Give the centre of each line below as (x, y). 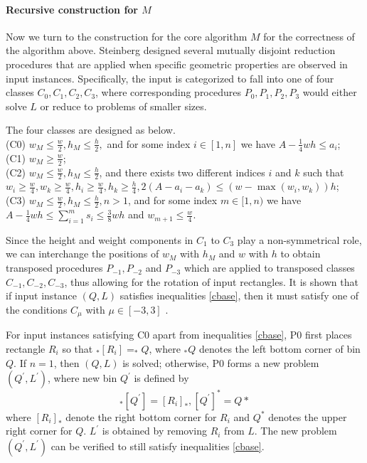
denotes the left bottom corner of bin (280, 348)
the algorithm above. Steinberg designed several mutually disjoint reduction (171, 50)
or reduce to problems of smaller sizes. (123, 106)
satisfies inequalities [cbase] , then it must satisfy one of (239, 296)
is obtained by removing (154, 431)
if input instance (42, 296)
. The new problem (296, 431)
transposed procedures (54, 268)
